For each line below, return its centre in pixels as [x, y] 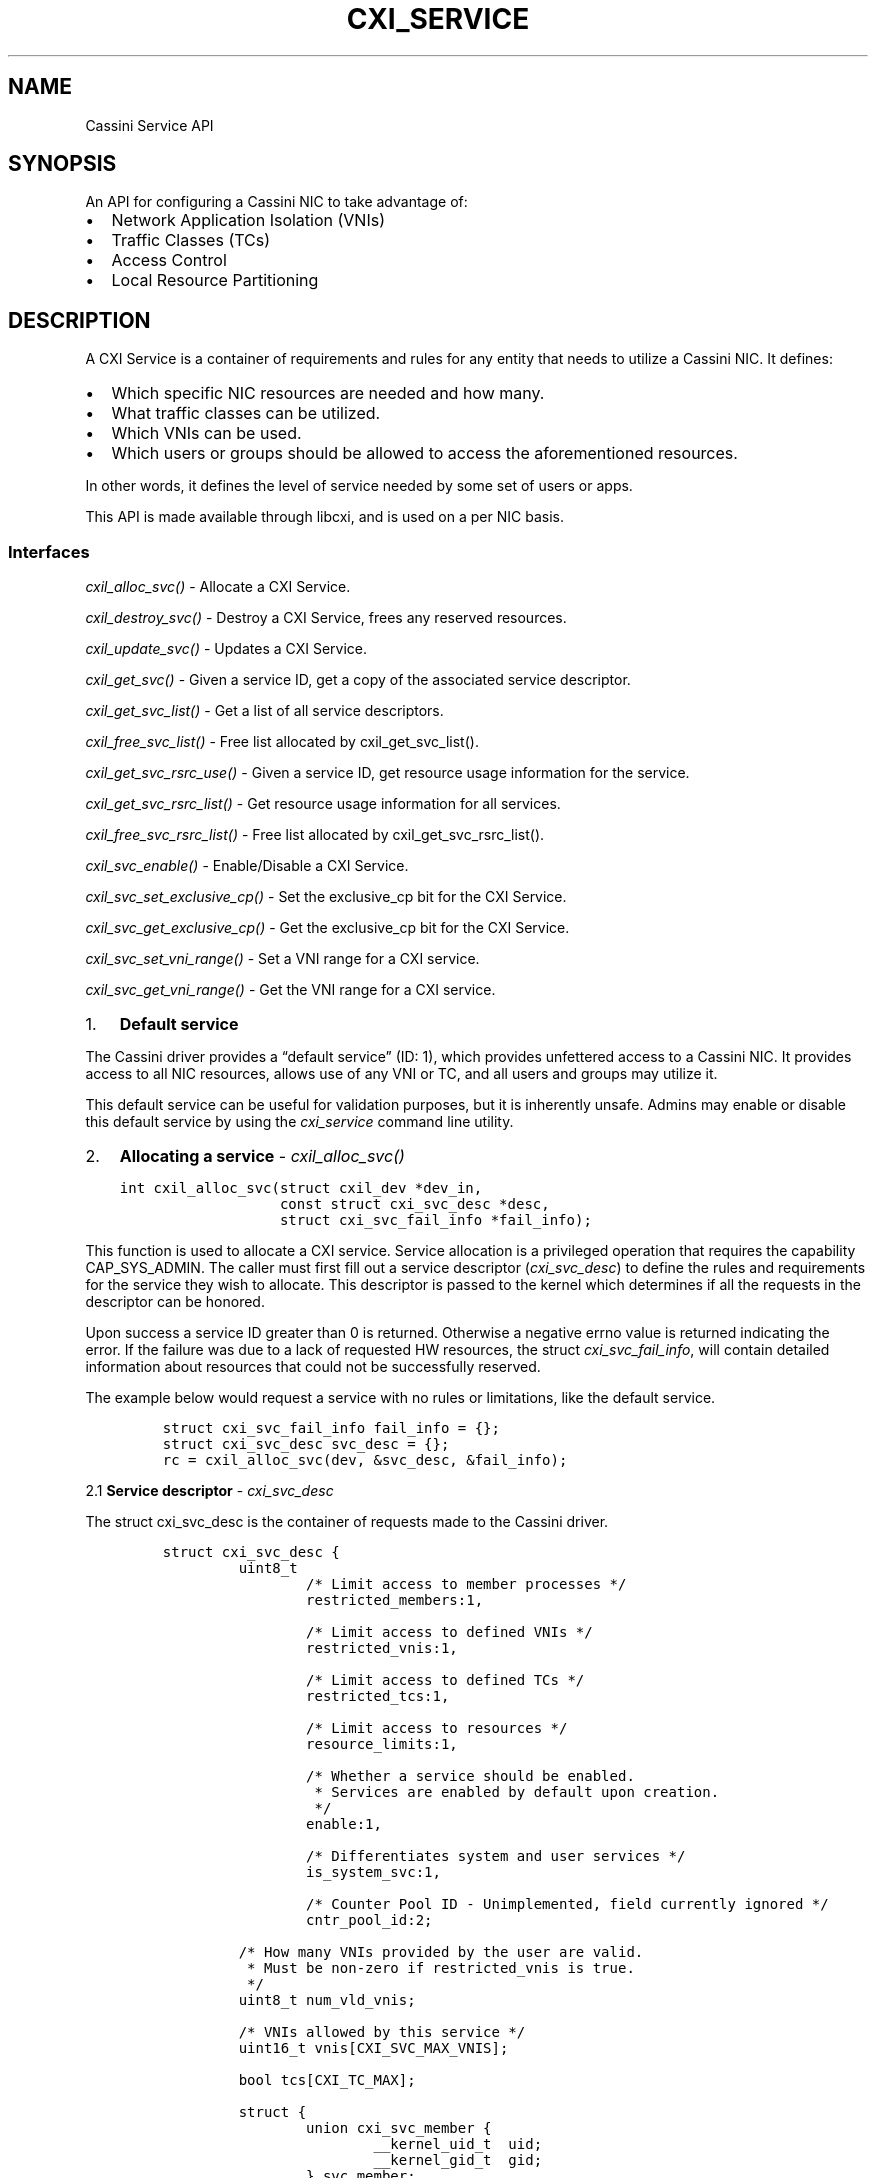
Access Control [169, 260]
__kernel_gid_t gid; [458, 2160]
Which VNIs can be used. [206, 433]
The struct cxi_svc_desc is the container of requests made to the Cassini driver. [347, 1522]
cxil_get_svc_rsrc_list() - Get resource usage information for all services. [323, 804]
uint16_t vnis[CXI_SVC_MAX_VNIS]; [373, 2048]
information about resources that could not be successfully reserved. [313, 1367]
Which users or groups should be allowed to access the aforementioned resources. [424, 453]
